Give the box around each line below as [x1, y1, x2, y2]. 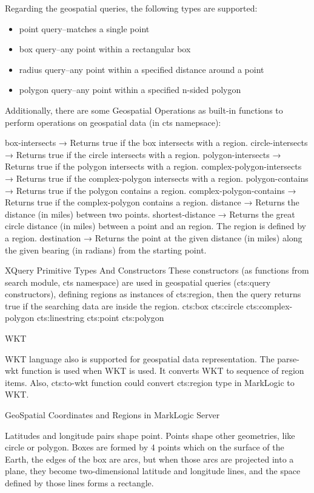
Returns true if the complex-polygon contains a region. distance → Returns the [5, 196, 299, 209]
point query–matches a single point [19, 22, 150, 35]
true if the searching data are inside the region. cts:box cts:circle [5, 299, 244, 312]
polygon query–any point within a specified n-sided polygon [19, 83, 241, 96]
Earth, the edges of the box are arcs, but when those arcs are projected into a [5, 452, 294, 465]
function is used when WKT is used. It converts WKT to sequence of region [21, 364, 304, 377]
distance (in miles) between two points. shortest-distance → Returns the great [5, 207, 295, 220]
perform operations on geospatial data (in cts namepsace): [5, 115, 221, 128]
